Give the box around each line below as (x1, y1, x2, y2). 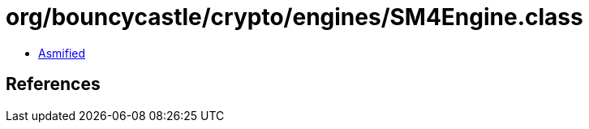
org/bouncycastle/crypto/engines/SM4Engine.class (6, 3, 583, 31)
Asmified (38, 45, 86, 60)
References (6, 74, 101, 95)
